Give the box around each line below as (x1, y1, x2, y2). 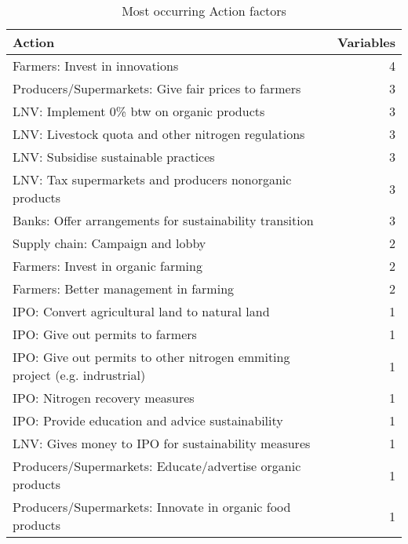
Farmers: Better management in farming (13, 279, 235, 298)
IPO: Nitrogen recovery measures (13, 389, 195, 407)
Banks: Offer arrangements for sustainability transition (13, 211, 314, 229)
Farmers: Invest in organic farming (13, 257, 202, 275)
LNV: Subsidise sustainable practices (13, 148, 215, 166)
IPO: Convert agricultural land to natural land (13, 302, 270, 320)
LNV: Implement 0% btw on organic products (13, 102, 265, 120)
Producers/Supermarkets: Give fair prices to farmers (13, 79, 301, 97)
